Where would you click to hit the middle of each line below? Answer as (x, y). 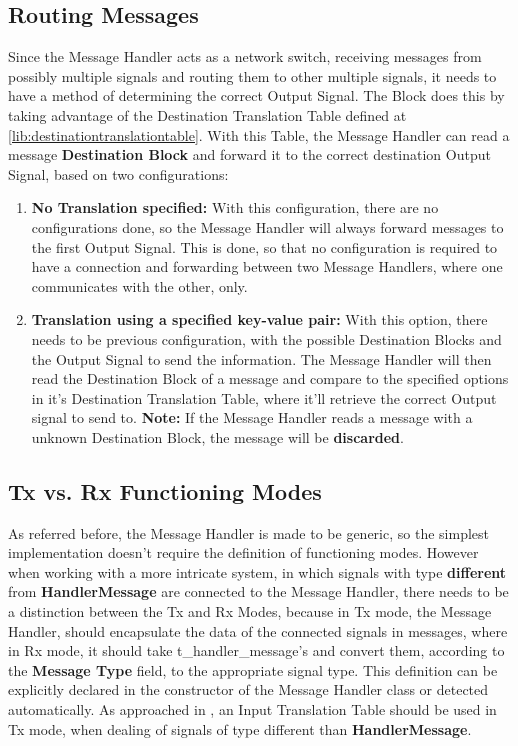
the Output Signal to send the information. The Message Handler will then (261, 358)
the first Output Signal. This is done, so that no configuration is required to (264, 246)
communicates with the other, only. (139, 285)
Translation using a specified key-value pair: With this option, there (259, 319)
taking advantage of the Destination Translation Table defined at (207, 114)
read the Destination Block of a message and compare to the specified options (270, 378)
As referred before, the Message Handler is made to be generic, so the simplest (248, 532)
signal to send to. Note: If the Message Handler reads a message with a (252, 417)
